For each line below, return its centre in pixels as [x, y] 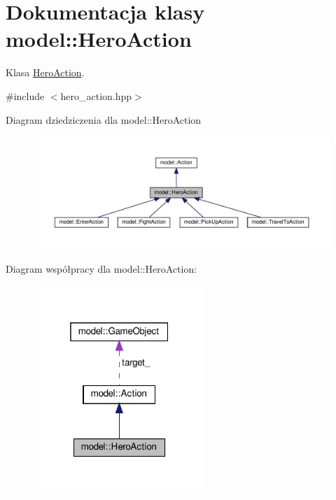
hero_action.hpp [96, 95]
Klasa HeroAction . [45, 72]
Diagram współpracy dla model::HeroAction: [101, 268]
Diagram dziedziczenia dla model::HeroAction [104, 119]
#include [25, 95]
